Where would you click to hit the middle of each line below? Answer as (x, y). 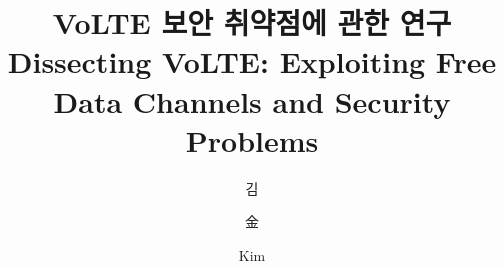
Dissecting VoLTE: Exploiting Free (252, 61)
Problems (252, 139)
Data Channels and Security (252, 100)
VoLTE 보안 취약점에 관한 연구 (252, 22)
